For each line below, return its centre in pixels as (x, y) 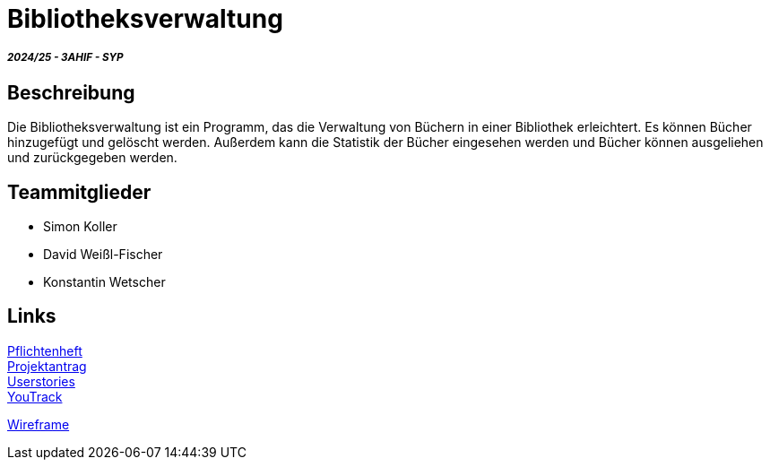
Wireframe (39, 424)
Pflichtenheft (45, 350)
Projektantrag (47, 366)
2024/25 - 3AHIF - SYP (65, 58)
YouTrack (35, 396)
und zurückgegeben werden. (92, 158)
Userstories (41, 381)
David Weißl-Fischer (103, 255)
